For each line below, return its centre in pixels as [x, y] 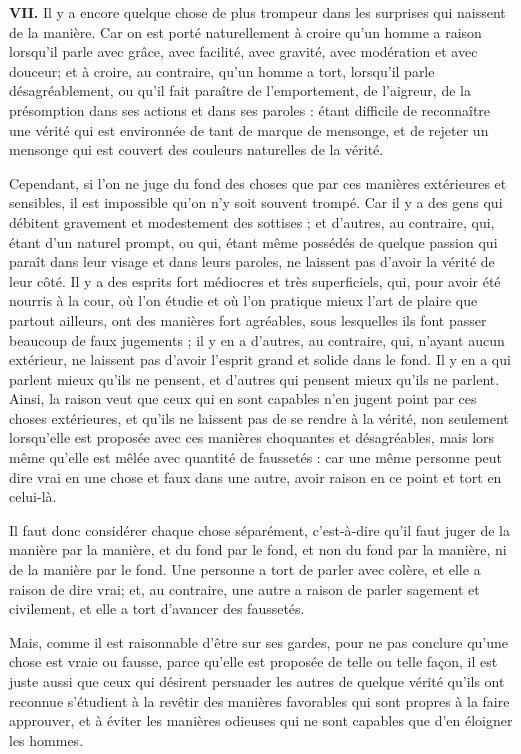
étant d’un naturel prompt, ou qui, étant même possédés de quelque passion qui [253, 241]
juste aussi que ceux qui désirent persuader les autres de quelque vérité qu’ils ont [257, 681]
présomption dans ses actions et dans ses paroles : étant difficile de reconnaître [250, 109]
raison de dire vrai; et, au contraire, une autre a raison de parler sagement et [244, 588]
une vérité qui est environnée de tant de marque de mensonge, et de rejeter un [249, 129]
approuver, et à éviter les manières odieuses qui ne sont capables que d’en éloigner [261, 720]
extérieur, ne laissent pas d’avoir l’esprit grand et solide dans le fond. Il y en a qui [260, 359]
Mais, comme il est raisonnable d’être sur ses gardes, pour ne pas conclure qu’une [258, 641]
